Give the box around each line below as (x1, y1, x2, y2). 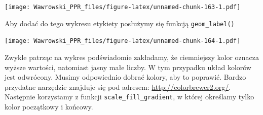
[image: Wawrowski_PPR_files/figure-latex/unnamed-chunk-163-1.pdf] (5, 4, 241, 11)
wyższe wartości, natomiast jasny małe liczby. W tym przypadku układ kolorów (5, 62, 251, 72)
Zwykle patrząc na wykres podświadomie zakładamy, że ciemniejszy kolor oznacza (5, 51, 259, 62)
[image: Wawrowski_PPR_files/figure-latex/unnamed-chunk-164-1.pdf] (5, 37, 241, 45)
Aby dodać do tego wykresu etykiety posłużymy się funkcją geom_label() (5, 18, 235, 28)
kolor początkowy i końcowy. (5, 101, 93, 111)
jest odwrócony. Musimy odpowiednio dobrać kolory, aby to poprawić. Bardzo (5, 72, 246, 82)
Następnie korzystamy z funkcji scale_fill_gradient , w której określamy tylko (5, 91, 254, 102)
